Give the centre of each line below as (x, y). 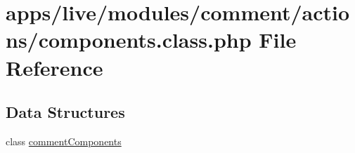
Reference (54, 67)
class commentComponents (64, 141)
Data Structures (65, 112)
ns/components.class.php (129, 40)
